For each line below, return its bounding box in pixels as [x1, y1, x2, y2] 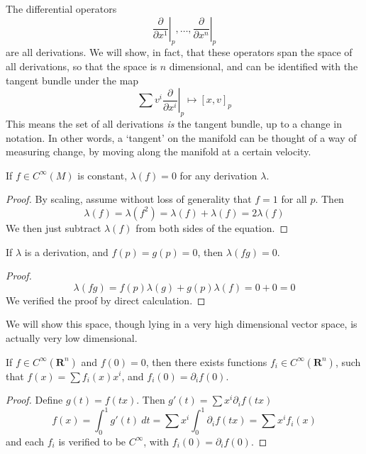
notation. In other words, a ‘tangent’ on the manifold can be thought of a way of [6, 130, 357, 145]
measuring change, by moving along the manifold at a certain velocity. [6, 144, 311, 159]
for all [281, 192, 307, 206]
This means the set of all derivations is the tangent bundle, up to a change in [6, 116, 342, 131]
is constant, [77, 167, 128, 182]
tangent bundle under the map [6, 72, 139, 87]
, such [335, 354, 361, 369]
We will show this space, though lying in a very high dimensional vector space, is [6, 316, 357, 331]
